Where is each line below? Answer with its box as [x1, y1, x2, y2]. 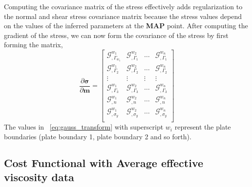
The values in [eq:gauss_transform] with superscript [4, 122, 164, 132]
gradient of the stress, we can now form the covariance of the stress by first [4, 30, 229, 40]
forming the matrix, [4, 39, 63, 50]
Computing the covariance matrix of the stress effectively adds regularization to [4, 1, 243, 11]
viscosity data [4, 169, 74, 185]
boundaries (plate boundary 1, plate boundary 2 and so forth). [4, 131, 191, 141]
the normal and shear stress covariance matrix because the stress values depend [4, 11, 242, 21]
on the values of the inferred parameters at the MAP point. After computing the [4, 20, 248, 31]
